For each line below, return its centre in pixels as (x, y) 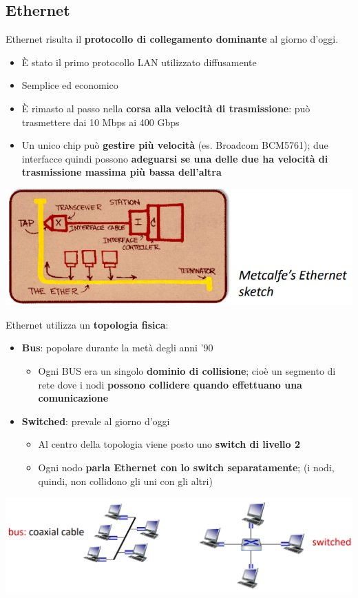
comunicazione (73, 398)
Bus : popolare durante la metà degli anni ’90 (117, 348)
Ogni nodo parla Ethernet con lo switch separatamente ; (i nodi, (186, 467)
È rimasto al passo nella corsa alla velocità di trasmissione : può (166, 108)
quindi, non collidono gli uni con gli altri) (125, 481)
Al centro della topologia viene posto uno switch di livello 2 (169, 444)
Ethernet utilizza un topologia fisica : (87, 324)
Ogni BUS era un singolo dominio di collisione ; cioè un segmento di (187, 370)
